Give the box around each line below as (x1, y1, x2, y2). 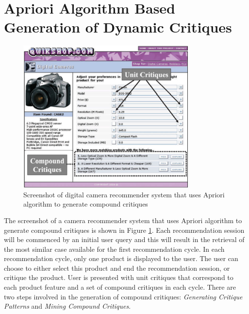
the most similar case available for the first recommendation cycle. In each (4, 244, 225, 254)
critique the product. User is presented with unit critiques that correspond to (4, 272, 233, 282)
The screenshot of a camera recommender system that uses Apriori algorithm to (4, 215, 242, 225)
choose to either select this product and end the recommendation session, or (4, 262, 230, 273)
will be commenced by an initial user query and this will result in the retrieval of (4, 234, 245, 244)
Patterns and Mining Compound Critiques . (4, 301, 131, 311)
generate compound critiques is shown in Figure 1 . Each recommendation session (4, 225, 245, 235)
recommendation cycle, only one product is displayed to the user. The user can (4, 253, 238, 263)
